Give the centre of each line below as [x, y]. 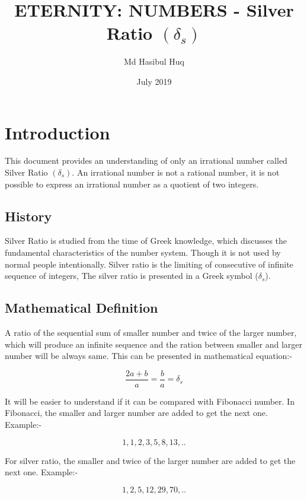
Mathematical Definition [81, 308]
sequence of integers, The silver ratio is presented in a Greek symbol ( [132, 276]
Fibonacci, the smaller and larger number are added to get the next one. [136, 413]
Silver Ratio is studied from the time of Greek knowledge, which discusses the [146, 241]
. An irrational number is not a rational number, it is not [176, 172]
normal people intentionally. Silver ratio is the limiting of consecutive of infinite [149, 264]
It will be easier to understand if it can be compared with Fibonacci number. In [150, 401]
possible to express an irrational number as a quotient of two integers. [132, 184]
